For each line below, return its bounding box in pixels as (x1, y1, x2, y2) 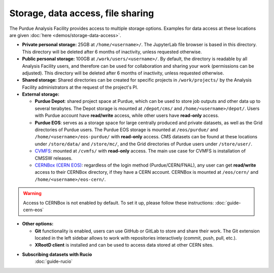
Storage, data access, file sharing (9, 8, 154, 19)
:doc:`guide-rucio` (35, 258, 73, 264)
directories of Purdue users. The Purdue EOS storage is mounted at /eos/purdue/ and (35, 127, 218, 133)
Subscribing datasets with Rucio (22, 251, 92, 257)
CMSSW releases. (35, 155, 73, 161)
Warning (23, 190, 42, 197)
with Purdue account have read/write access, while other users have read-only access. (35, 112, 219, 119)
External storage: (22, 91, 59, 97)
